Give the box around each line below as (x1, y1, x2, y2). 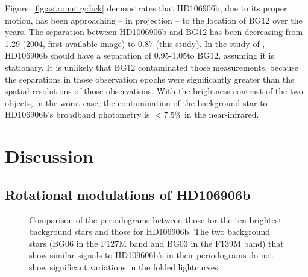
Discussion (5, 144, 93, 168)
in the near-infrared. (184, 108, 259, 121)
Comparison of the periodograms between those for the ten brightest (29, 213, 282, 226)
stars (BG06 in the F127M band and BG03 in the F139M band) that (29, 237, 284, 249)
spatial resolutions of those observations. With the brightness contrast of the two (5, 84, 303, 97)
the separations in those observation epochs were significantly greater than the (5, 72, 295, 85)
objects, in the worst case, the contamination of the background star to (5, 96, 268, 109)
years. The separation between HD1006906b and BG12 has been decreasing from (5, 25, 303, 38)
